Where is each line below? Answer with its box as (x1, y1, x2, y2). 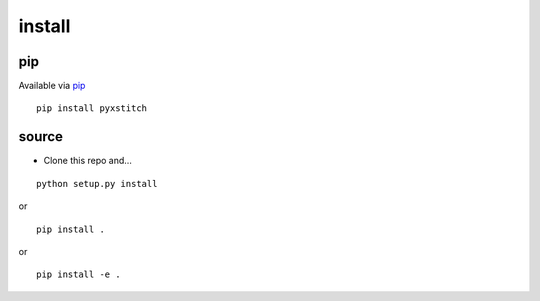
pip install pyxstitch (36, 103, 148, 114)
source (18, 128, 64, 145)
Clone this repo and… (43, 155, 132, 167)
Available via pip (18, 80, 86, 92)
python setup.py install (36, 178, 158, 189)
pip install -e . (36, 269, 121, 280)
